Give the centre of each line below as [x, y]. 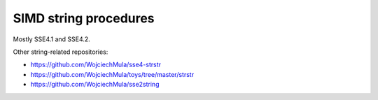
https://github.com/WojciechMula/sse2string [95, 85]
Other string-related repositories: [61, 52]
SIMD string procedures [84, 18]
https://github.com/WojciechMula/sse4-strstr [96, 65]
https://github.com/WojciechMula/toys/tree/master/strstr [112, 74]
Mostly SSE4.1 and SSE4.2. [51, 39]
